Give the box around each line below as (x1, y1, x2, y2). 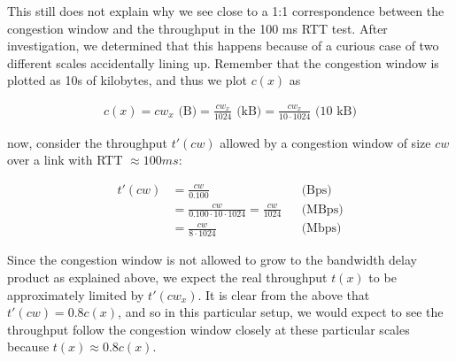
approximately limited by (7, 285, 144, 304)
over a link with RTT (7, 150, 123, 169)
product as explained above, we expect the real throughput (7, 267, 328, 286)
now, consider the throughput (7, 133, 168, 151)
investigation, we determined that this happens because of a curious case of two (7, 36, 439, 55)
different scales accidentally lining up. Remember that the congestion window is (7, 53, 439, 72)
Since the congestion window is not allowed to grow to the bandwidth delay (7, 250, 417, 269)
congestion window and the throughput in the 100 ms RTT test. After (7, 19, 388, 37)
